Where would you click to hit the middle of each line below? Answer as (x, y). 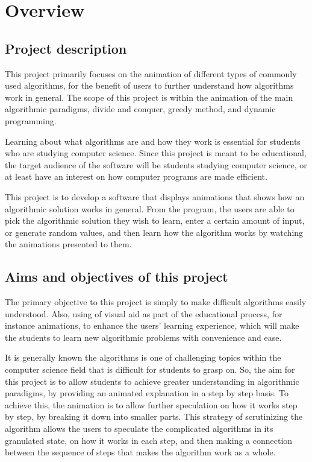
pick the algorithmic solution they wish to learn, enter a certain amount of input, (155, 220)
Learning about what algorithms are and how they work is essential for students (153, 141)
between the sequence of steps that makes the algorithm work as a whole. (140, 452)
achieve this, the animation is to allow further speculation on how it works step (151, 404)
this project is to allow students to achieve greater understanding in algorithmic (152, 381)
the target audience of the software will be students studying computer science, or (156, 164)
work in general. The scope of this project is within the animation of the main (149, 97)
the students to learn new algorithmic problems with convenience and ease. (143, 337)
